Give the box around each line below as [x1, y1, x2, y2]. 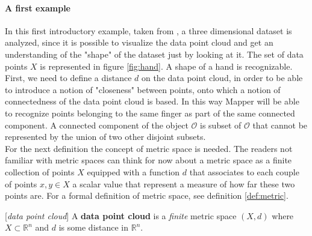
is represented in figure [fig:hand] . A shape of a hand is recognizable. [40, 59, 293, 72]
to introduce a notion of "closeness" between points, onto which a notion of [5, 83, 281, 95]
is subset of [200, 118, 242, 131]
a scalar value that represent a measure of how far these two [72, 177, 295, 190]
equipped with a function [87, 165, 180, 178]
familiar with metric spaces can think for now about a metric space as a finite [5, 154, 292, 166]
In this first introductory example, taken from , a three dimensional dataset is [5, 24, 292, 37]
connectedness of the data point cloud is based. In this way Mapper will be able [5, 95, 299, 107]
